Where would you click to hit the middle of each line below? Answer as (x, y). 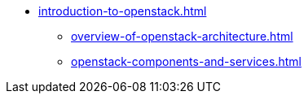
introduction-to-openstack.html (123, 11)
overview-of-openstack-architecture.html (182, 36)
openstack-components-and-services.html (186, 61)
